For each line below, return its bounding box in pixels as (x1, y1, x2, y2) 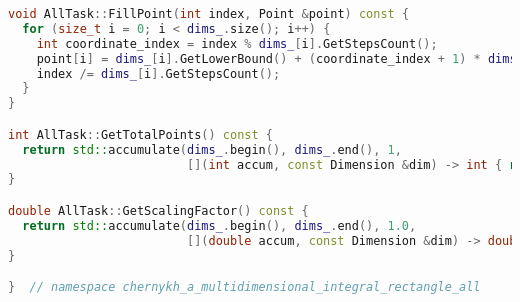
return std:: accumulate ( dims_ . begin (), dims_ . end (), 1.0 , (22, 218, 417, 233)
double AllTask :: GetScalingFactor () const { (8, 203, 309, 218)
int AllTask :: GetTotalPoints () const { (8, 127, 273, 142)
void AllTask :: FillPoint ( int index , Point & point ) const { (8, 7, 410, 21)
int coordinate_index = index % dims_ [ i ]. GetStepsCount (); (36, 36, 438, 51)
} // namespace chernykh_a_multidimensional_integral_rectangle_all (8, 280, 481, 295)
